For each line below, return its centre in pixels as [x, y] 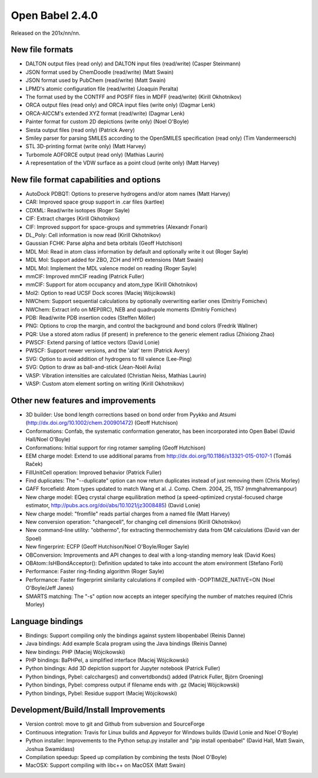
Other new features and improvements [83, 400]
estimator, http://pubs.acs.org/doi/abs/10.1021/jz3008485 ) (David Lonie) [113, 505]
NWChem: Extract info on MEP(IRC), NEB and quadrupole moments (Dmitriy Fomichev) [131, 309]
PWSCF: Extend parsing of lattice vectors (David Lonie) [93, 343]
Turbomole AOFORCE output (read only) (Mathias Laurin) [95, 155]
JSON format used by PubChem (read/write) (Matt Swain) [96, 80]
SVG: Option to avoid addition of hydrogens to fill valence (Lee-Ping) [109, 359]
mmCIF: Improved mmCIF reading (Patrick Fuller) [85, 276]
